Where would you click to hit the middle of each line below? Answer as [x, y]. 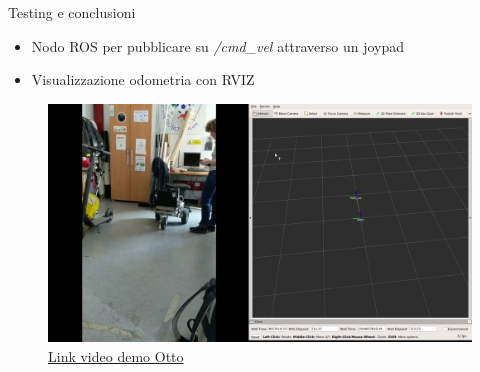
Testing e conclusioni [72, 12]
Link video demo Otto [116, 355]
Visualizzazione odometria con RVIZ [143, 79]
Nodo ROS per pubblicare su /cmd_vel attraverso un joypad [218, 45]
